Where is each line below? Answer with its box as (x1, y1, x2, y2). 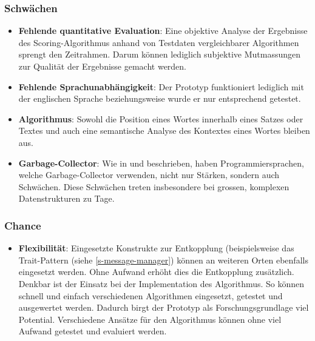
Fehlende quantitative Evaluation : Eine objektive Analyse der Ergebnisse (18, 24, 308, 37)
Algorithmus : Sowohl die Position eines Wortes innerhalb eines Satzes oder (18, 112, 303, 125)
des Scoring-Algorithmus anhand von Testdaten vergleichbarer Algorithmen (18, 36, 299, 48)
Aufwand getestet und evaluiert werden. (18, 325, 167, 337)
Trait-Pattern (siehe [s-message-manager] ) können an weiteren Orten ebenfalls (18, 253, 308, 266)
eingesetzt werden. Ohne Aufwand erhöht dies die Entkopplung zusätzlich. (18, 265, 294, 278)
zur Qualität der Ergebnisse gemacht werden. (18, 60, 187, 72)
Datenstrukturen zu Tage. (18, 192, 115, 205)
